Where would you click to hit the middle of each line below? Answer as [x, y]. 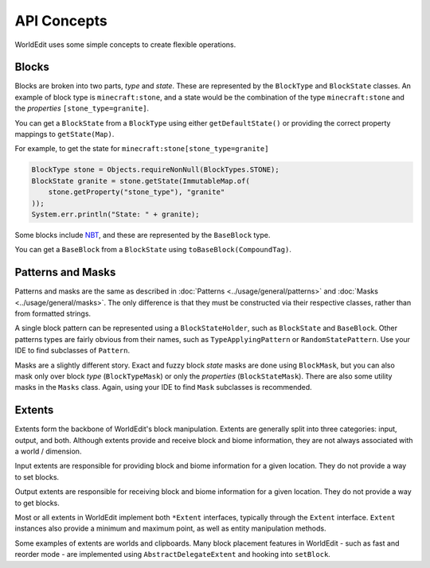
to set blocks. [37, 477]
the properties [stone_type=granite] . [82, 108]
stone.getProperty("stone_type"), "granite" [137, 192]
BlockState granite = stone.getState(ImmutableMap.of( [141, 181]
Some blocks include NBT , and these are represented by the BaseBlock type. [143, 235]
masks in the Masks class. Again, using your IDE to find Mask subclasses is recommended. [163, 387]
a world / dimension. [48, 451]
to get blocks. [37, 503]
